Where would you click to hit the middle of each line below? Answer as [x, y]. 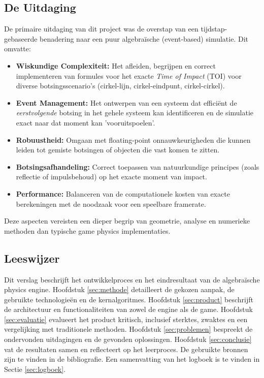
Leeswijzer [32, 258]
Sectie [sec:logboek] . [35, 369]
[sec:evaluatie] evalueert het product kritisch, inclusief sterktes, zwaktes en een [126, 319]
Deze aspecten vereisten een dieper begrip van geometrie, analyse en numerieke [127, 221]
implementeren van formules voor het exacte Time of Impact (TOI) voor [129, 75]
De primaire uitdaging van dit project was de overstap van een [101, 29]
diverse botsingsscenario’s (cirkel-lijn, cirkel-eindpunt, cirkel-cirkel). [120, 86]
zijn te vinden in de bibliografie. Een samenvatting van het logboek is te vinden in [132, 359]
